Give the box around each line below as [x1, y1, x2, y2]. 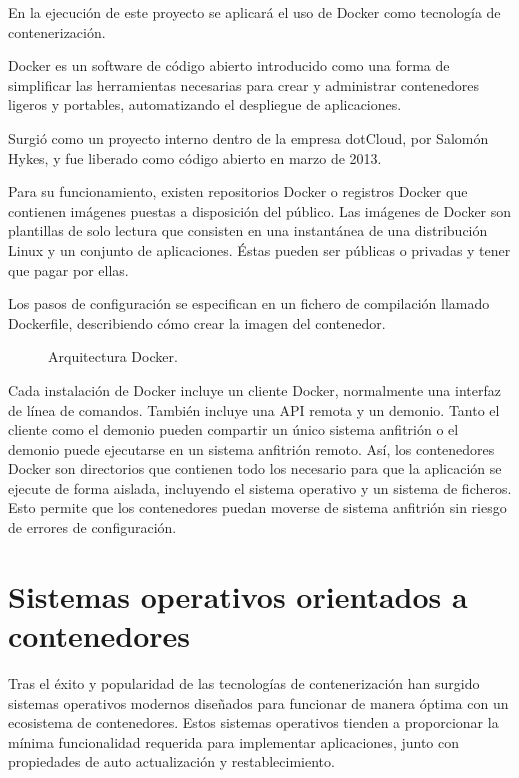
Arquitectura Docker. [48, 346, 178, 367]
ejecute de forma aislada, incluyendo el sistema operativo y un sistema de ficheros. [8, 477, 512, 498]
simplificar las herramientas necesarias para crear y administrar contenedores [8, 74, 480, 95]
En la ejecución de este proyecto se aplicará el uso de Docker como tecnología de [8, 2, 501, 22]
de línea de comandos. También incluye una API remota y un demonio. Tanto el [8, 399, 500, 420]
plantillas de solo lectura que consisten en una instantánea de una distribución [8, 220, 488, 241]
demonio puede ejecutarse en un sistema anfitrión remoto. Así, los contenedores [8, 438, 495, 459]
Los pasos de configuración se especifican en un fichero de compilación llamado [8, 293, 490, 314]
